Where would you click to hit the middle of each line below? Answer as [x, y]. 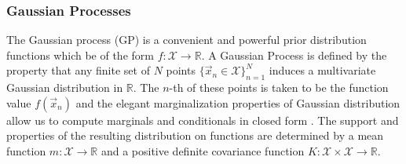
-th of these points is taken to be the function [279, 87]
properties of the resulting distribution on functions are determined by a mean [195, 135]
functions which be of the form [80, 55]
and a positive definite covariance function [203, 150]
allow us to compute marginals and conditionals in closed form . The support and [203, 120]
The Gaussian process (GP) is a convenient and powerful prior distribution [187, 40]
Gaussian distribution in [65, 87]
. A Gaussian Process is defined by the [294, 55]
